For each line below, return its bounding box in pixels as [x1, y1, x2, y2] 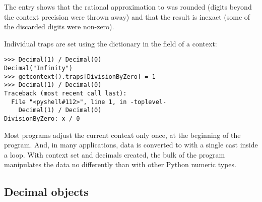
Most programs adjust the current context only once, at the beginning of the [4, 129, 241, 140]
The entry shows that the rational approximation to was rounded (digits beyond [4, 2, 252, 12]
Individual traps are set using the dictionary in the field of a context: [4, 38, 217, 48]
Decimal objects [4, 184, 89, 199]
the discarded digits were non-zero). [4, 21, 114, 32]
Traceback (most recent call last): [4, 90, 127, 97]
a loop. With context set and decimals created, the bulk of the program [4, 149, 225, 160]
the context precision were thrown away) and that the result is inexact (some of [4, 11, 250, 22]
